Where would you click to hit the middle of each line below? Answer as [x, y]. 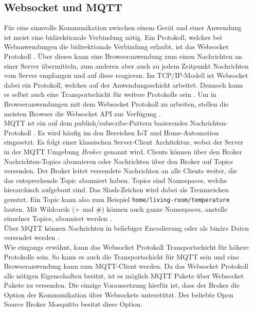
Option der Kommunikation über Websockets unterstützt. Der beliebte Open [119, 294]
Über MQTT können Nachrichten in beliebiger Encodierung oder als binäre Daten [126, 228]
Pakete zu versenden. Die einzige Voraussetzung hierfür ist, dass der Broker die [122, 285]
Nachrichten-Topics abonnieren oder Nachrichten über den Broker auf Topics [118, 161]
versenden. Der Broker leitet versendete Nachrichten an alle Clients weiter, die [121, 171]
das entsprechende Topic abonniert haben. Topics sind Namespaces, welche [116, 180]
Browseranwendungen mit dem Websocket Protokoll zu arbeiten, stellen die [116, 103]
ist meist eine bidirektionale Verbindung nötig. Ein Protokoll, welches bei [113, 37]
